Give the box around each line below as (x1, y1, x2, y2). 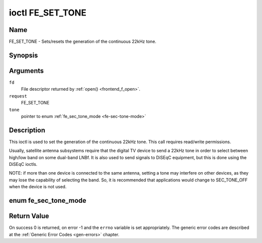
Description (9, 126, 46, 134)
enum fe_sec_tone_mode (9, 196, 87, 205)
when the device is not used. (9, 184, 67, 190)
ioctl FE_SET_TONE (9, 7, 87, 18)
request (9, 93, 28, 99)
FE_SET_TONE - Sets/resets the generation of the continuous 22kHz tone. (9, 39, 157, 45)
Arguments (9, 66, 44, 75)
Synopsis (9, 51, 38, 59)
